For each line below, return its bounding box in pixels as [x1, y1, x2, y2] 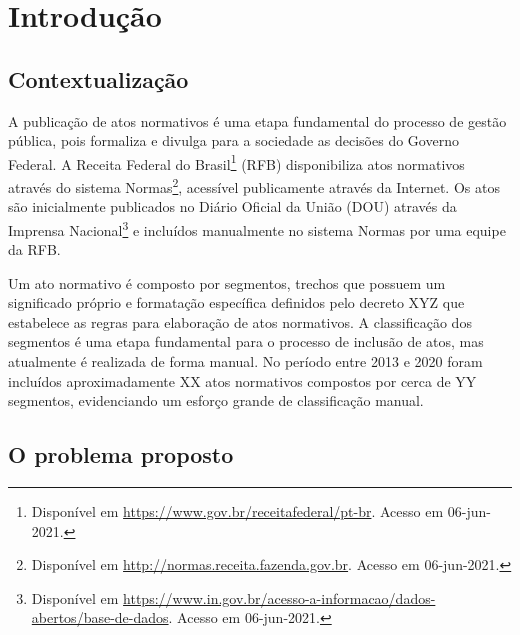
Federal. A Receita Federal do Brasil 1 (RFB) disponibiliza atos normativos [8, 150, 465, 174]
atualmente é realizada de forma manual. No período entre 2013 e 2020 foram [8, 351, 483, 372]
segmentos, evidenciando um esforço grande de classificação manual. [8, 390, 424, 411]
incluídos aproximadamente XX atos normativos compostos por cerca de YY [8, 370, 477, 391]
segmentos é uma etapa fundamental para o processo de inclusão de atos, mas [8, 331, 484, 352]
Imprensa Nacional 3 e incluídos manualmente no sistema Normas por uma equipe [8, 216, 506, 240]
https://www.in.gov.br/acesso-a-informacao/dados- [123, 587, 436, 608]
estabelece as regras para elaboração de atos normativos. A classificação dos [8, 311, 472, 332]
